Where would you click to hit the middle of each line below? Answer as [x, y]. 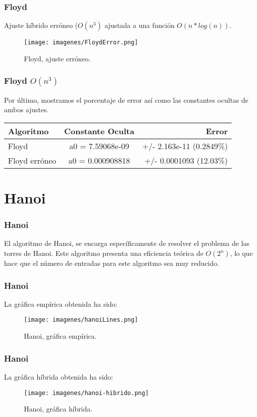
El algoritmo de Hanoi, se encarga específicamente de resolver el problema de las [127, 243]
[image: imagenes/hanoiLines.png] [81, 320]
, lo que [241, 253]
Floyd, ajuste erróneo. [57, 58]
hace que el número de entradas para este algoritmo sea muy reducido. [112, 263]
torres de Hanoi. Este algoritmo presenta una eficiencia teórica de [104, 253]
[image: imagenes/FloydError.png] [81, 43]
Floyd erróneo [32, 160]
